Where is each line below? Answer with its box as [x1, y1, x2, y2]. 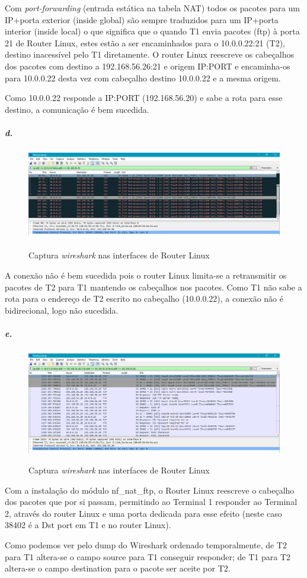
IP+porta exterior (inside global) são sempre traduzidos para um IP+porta [5, 13, 279, 26]
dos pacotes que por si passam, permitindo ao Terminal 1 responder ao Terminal [5, 495, 298, 508]
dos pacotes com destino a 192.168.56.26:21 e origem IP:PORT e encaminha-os [5, 59, 290, 72]
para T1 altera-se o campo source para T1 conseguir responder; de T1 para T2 [5, 550, 291, 563]
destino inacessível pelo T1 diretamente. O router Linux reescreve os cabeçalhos [5, 48, 295, 61]
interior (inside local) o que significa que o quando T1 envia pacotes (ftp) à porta [5, 25, 300, 37]
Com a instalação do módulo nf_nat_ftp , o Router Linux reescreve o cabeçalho [5, 484, 295, 496]
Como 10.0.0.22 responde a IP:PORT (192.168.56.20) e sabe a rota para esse [5, 91, 283, 104]
